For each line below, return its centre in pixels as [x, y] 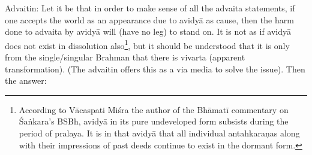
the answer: [26, 80]
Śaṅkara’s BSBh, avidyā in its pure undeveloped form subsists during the [154, 121]
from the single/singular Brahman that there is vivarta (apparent [125, 57]
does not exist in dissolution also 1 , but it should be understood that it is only [147, 44]
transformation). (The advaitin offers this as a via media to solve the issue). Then [155, 69]
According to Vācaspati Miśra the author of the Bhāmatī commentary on [154, 109]
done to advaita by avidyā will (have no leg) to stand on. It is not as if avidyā [148, 31]
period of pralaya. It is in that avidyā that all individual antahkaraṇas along [159, 133]
